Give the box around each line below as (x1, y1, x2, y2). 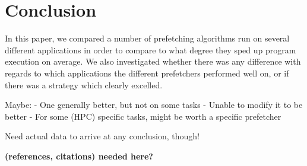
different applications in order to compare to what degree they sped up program (5, 43, 296, 56)
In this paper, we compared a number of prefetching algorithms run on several (5, 32, 290, 44)
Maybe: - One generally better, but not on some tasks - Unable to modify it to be (5, 98, 303, 111)
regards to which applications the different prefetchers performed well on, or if (5, 66, 289, 79)
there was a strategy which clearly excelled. (5, 78, 163, 91)
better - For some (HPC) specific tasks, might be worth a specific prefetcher (5, 110, 281, 122)
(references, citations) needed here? (5, 149, 153, 162)
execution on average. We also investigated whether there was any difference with (5, 55, 301, 68)
